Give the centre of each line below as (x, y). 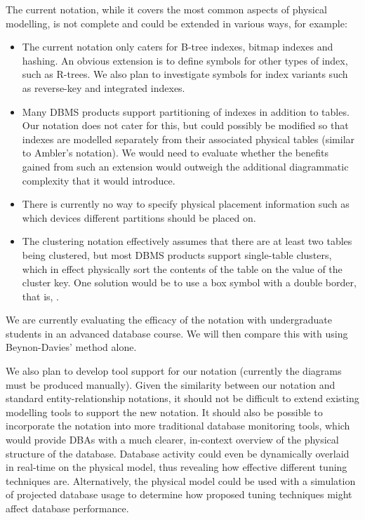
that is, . (40, 296)
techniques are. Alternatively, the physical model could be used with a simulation (181, 480)
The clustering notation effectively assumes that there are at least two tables (187, 241)
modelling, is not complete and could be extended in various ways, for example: (177, 23)
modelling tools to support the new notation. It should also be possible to (164, 412)
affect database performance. (67, 508)
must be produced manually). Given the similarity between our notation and (171, 384)
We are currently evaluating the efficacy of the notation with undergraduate (169, 320)
